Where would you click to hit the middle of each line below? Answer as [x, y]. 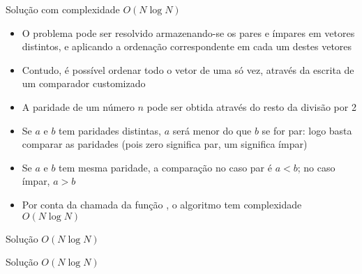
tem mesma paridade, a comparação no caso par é [165, 167]
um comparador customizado [84, 83]
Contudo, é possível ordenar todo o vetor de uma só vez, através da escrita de [188, 69]
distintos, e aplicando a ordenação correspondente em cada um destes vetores [187, 46]
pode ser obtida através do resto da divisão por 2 [251, 106]
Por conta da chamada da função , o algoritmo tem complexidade [162, 204]
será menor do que [212, 130]
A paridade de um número [78, 106]
